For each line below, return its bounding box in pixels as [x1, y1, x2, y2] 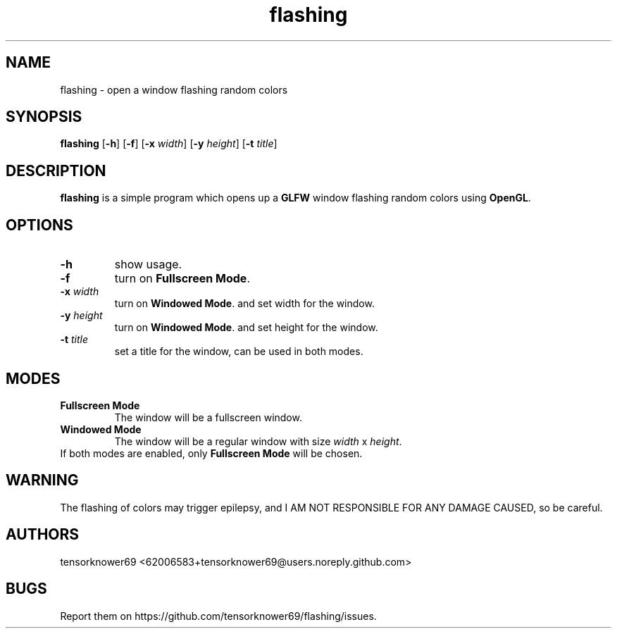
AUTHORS [6, 526, 80, 544]
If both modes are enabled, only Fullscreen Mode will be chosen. [60, 447, 363, 459]
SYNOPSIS [6, 108, 82, 126]
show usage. [114, 257, 182, 272]
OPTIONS [6, 216, 73, 234]
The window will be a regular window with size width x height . [114, 435, 402, 447]
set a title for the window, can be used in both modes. [114, 345, 363, 358]
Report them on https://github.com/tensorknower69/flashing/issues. [60, 609, 377, 622]
